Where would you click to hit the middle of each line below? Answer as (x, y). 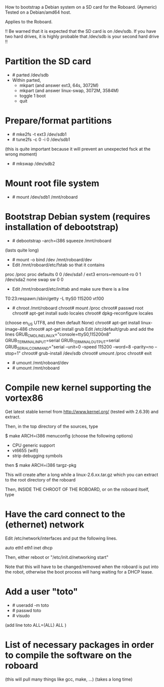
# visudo (21, 616)
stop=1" (13, 353)
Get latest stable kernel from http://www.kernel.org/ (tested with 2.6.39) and (82, 412)
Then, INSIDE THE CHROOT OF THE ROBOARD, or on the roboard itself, (77, 489)
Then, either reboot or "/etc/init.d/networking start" (57, 557)
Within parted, (26, 80)
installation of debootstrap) (62, 227)
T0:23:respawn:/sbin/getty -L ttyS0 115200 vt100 (55, 298)
